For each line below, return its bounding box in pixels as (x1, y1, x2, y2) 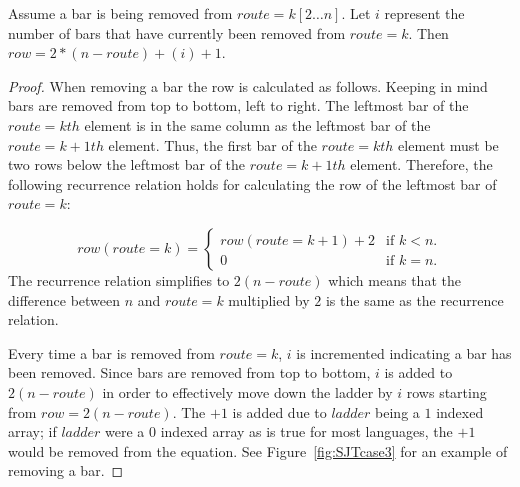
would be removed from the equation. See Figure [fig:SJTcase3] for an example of (8, 440, 508, 461)
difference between (8, 289, 121, 310)
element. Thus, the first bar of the (108, 134, 317, 155)
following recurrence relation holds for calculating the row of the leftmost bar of (8, 173, 497, 194)
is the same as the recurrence (325, 289, 504, 310)
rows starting (406, 381, 487, 402)
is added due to (232, 401, 327, 422)
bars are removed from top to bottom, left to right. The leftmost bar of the (8, 95, 469, 116)
